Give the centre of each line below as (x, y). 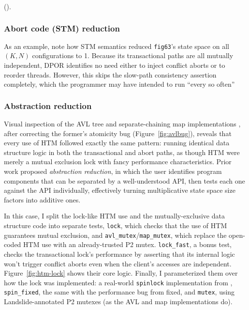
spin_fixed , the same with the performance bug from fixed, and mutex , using (119, 292)
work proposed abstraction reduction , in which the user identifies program (113, 171)
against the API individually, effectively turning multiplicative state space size (120, 190)
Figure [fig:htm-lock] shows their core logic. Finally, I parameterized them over (121, 273)
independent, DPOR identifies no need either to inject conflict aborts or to (115, 65)
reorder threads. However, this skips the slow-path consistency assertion (110, 74)
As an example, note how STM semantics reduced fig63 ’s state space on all (117, 46)
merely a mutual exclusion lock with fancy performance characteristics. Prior (118, 162)
